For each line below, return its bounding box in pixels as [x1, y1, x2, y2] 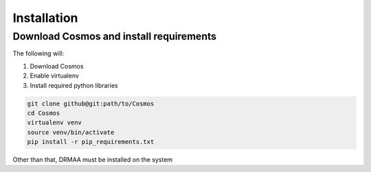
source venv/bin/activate [27, 128, 115, 136]
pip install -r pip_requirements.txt [27, 138, 155, 146]
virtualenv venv [27, 119, 82, 127]
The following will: [12, 49, 65, 58]
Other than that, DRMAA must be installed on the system [12, 156, 173, 164]
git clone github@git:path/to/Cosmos [27, 99, 155, 108]
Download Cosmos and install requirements [12, 30, 216, 42]
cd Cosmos [27, 109, 60, 116]
